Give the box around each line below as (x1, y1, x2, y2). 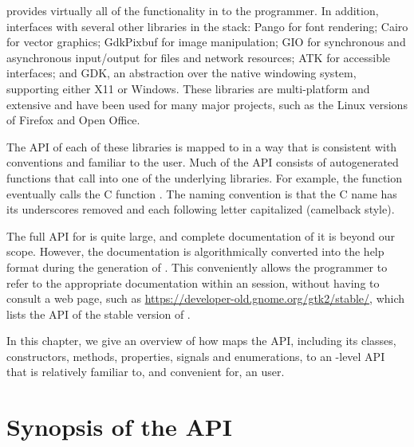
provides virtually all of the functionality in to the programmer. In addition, (6, 2, 379, 18)
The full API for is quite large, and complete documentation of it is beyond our (6, 227, 395, 244)
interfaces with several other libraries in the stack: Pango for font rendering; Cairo (6, 18, 408, 34)
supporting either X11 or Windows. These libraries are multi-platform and (6, 80, 370, 96)
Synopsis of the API (6, 410, 232, 443)
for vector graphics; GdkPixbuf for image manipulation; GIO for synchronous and (6, 33, 406, 50)
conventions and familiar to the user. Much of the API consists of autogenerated (6, 154, 399, 171)
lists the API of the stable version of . (6, 305, 191, 322)
